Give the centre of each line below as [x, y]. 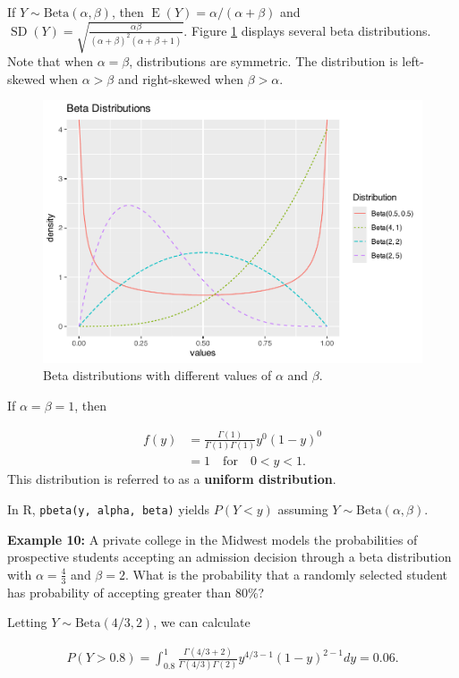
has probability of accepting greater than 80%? [136, 592]
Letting [27, 622]
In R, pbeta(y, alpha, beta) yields [109, 508]
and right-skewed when [181, 78]
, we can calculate [202, 622]
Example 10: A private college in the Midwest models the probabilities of [212, 539]
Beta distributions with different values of [157, 375]
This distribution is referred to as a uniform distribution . [172, 479]
